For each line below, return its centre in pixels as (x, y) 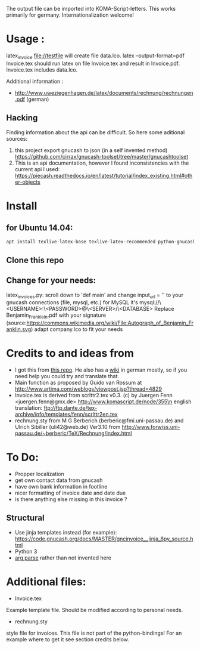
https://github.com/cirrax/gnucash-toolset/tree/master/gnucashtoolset (101, 156)
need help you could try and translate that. (67, 376)
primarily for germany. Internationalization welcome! (70, 15)
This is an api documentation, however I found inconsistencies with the (102, 163)
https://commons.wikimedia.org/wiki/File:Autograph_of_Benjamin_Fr (110, 323)
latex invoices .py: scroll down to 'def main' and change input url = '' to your (95, 296)
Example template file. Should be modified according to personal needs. (95, 610)
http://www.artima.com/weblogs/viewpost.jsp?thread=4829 (88, 389)
